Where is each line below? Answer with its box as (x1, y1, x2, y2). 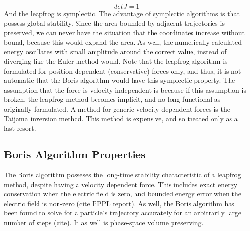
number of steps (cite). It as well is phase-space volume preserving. (4, 217, 204, 227)
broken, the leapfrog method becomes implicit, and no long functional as (4, 94, 221, 104)
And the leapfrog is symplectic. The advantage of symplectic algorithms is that (4, 8, 240, 18)
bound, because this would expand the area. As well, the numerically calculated (4, 37, 242, 47)
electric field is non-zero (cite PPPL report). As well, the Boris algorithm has (4, 198, 234, 208)
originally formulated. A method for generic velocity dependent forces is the (4, 103, 230, 114)
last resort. (4, 123, 36, 133)
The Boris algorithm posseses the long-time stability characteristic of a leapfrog (4, 169, 241, 179)
